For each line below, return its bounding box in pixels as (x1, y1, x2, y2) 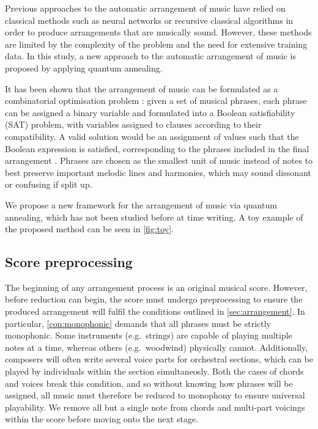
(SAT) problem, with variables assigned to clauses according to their (5, 118, 262, 131)
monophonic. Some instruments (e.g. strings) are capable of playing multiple (5, 329, 292, 342)
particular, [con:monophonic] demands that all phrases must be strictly (5, 317, 271, 329)
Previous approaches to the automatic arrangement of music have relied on (5, 2, 286, 14)
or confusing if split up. (5, 178, 92, 191)
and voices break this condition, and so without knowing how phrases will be (5, 376, 293, 389)
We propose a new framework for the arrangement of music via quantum (5, 198, 277, 211)
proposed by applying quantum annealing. (5, 61, 163, 74)
